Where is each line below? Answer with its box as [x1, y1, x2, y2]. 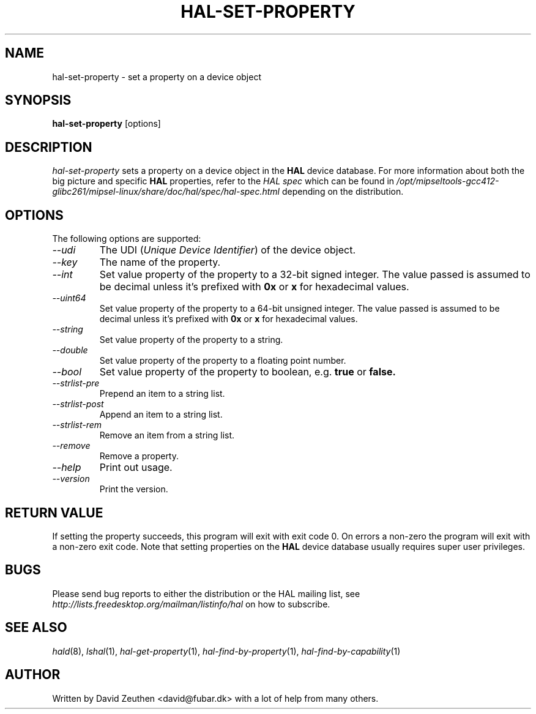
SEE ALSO [5, 620, 67, 636]
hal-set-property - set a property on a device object [52, 71, 261, 82]
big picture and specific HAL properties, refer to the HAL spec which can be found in [52, 176, 395, 187]
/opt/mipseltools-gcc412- [396, 176, 499, 187]
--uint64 [52, 293, 86, 304]
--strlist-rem [52, 419, 102, 430]
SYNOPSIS [5, 92, 72, 108]
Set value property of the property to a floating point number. [99, 355, 346, 366]
